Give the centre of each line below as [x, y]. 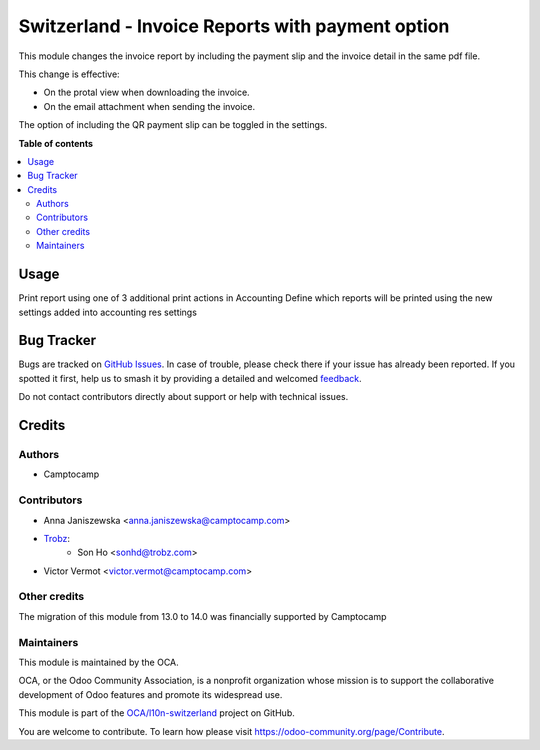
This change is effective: [69, 74]
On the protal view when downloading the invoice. [146, 92]
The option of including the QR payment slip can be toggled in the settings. [173, 125]
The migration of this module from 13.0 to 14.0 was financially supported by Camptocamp [202, 616]
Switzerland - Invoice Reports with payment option [234, 26]
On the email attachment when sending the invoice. [149, 106]
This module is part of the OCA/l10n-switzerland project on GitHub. [156, 713]
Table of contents [56, 143]
